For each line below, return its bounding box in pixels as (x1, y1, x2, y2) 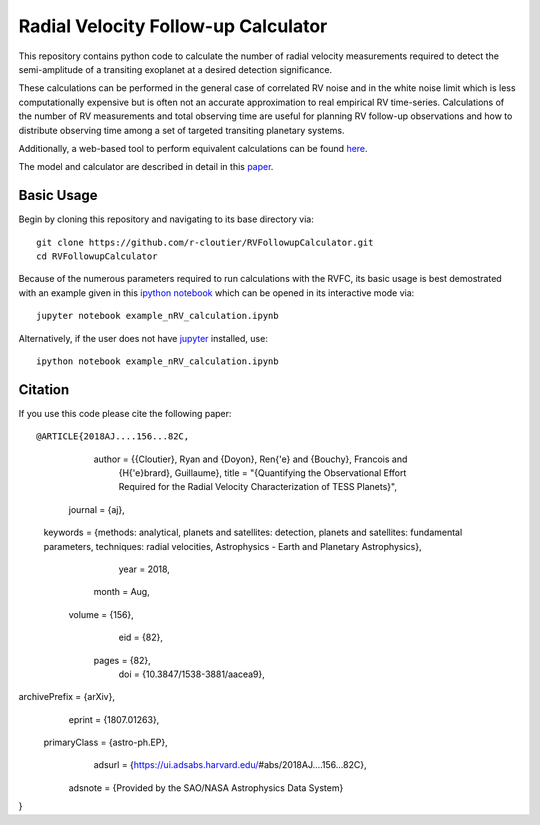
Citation (18, 381, 70, 398)
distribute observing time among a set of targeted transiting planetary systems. (18, 124, 345, 136)
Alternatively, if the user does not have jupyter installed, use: (18, 332, 269, 344)
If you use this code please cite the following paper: (18, 407, 232, 419)
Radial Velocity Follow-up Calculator (18, 15, 328, 37)
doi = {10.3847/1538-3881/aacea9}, (118, 668, 265, 680)
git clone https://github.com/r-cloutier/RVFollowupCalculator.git (36, 236, 374, 248)
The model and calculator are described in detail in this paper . (18, 161, 274, 173)
